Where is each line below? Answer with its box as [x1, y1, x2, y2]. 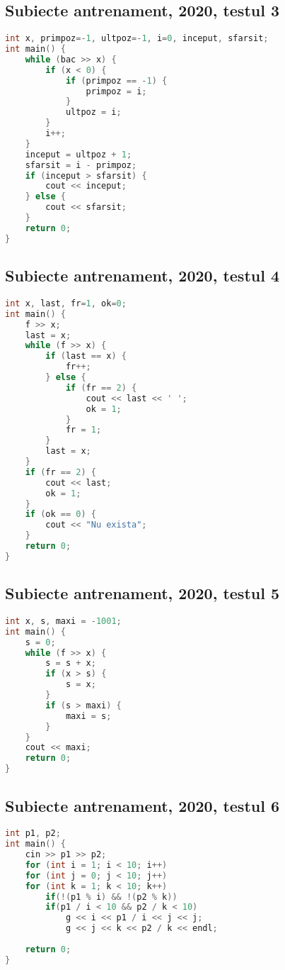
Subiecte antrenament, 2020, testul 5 [5, 582, 280, 604]
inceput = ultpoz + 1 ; [25, 149, 132, 160]
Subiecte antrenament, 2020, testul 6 [5, 794, 280, 816]
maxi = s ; [65, 710, 112, 721]
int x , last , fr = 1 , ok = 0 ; [5, 298, 127, 308]
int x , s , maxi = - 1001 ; [5, 615, 122, 626]
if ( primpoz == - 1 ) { [65, 75, 168, 86]
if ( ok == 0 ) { [25, 509, 96, 520]
